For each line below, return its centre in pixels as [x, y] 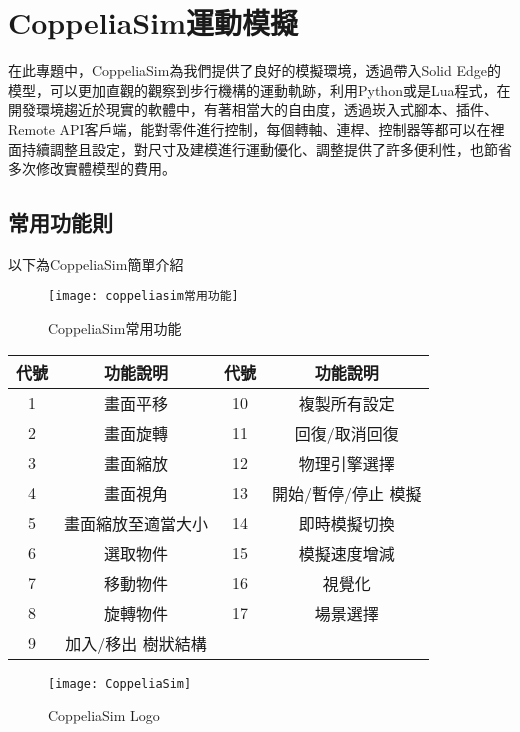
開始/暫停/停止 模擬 [347, 493]
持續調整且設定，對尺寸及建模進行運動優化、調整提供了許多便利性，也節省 [266, 148]
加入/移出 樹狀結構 [136, 643]
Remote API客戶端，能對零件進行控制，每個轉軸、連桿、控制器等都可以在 [249, 128]
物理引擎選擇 [346, 463]
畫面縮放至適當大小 [136, 523]
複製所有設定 [346, 403]
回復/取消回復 [346, 433]
